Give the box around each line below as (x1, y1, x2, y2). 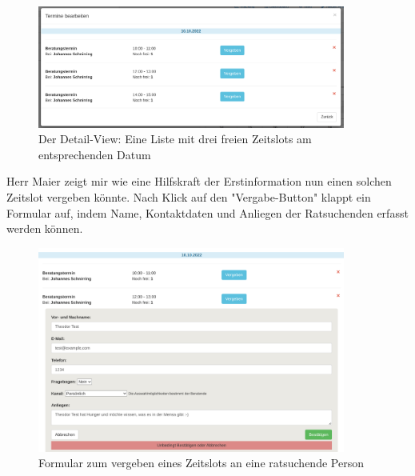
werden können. (6, 220, 83, 237)
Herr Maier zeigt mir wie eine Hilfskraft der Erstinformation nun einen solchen (6, 173, 392, 190)
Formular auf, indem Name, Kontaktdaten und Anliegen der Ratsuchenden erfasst (6, 204, 409, 221)
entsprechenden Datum (38, 146, 151, 162)
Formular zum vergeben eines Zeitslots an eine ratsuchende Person (38, 454, 364, 471)
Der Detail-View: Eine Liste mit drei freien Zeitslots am (38, 130, 312, 147)
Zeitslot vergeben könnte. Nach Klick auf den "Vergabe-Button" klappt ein (6, 189, 371, 206)
